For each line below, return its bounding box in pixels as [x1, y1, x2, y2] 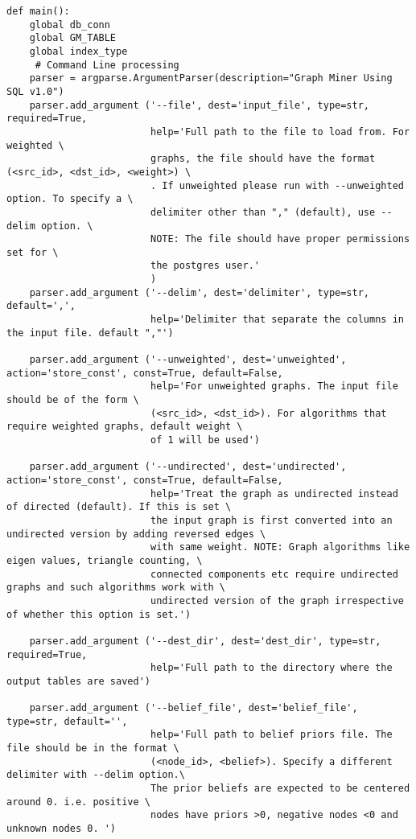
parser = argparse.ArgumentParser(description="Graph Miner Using [29, 72, 393, 84]
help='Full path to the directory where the [150, 662, 393, 674]
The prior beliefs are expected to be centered [150, 783, 410, 795]
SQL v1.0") [6, 85, 64, 97]
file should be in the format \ [6, 742, 179, 755]
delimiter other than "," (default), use [150, 206, 376, 218]
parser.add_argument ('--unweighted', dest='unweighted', [29, 354, 347, 366]
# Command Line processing [35, 59, 179, 71]
